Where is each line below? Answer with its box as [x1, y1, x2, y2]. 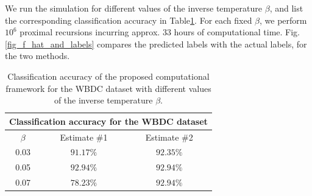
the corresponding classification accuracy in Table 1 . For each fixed [5, 13, 252, 26]
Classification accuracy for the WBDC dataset [9, 114, 208, 127]
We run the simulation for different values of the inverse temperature [5, 2, 263, 14]
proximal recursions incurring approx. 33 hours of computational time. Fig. [19, 26, 300, 38]
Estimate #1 [60, 130, 108, 143]
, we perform [260, 13, 307, 26]
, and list [269, 2, 303, 14]
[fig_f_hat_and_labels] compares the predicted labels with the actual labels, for [5, 37, 307, 50]
